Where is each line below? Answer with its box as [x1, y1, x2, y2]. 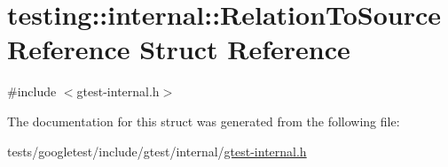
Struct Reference [139, 31, 350, 67]
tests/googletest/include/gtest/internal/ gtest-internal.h [7, 141, 307, 160]
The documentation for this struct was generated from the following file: [7, 111, 400, 130]
